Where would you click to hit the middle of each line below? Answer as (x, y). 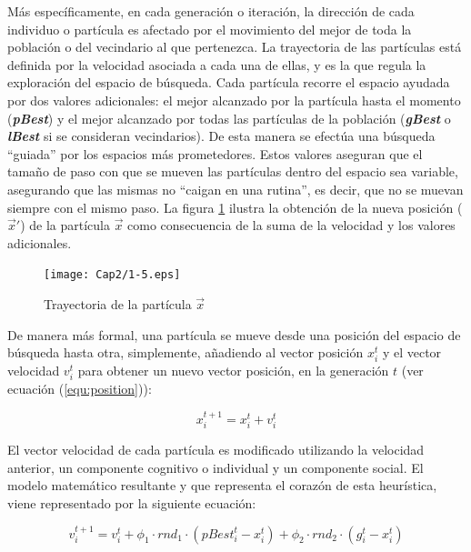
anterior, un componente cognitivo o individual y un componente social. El (215, 467)
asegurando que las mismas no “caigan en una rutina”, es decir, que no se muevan (235, 189)
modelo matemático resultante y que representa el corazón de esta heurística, (222, 485)
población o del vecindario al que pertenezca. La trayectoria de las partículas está (235, 47)
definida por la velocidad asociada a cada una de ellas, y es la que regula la (217, 64)
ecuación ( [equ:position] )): (80, 389)
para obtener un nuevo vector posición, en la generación (233, 371)
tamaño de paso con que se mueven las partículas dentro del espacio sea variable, (233, 171)
